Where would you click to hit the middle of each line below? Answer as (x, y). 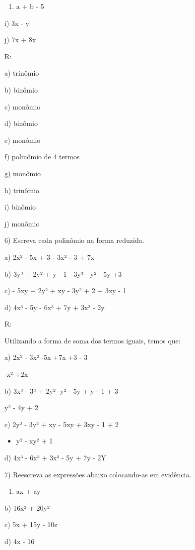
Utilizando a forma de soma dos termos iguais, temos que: (93, 340)
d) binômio (21, 123)
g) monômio (23, 173)
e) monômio (23, 140)
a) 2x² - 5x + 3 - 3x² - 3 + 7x (50, 257)
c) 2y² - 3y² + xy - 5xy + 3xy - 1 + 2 (62, 424)
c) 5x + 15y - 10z (31, 524)
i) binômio (20, 207)
